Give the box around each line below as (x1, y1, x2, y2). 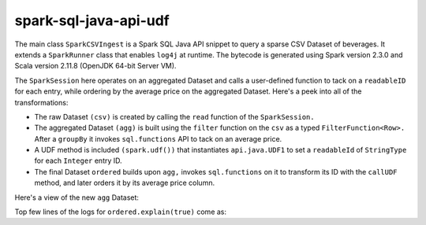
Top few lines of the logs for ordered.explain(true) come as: (14, 207, 227, 216)
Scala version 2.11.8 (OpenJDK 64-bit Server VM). (14, 61, 177, 71)
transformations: (14, 98, 69, 107)
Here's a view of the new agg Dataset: (14, 193, 140, 202)
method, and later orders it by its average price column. (34, 178, 215, 188)
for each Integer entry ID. (34, 156, 122, 165)
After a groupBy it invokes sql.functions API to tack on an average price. (34, 134, 282, 143)
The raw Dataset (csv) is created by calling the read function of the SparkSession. (34, 112, 315, 121)
